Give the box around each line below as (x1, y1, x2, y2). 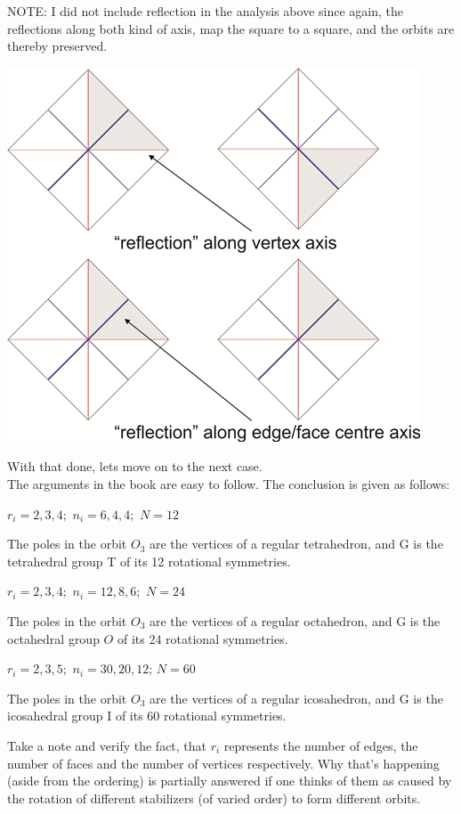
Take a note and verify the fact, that (7, 736, 207, 754)
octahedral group (7, 629, 100, 647)
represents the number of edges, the (223, 736, 418, 754)
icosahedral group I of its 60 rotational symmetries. (7, 706, 287, 725)
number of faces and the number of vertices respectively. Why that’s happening (7, 753, 440, 772)
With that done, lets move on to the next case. (7, 457, 263, 476)
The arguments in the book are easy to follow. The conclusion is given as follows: (7, 474, 450, 492)
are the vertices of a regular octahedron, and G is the (149, 611, 441, 630)
